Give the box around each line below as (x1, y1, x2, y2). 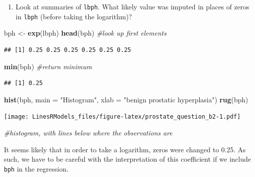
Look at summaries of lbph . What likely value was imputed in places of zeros (15, 1, 250, 11)
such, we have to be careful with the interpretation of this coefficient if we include (4, 154, 251, 164)
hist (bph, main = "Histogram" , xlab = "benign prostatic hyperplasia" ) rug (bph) (4, 94, 248, 104)
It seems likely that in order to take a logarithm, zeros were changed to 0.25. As (4, 144, 246, 154)
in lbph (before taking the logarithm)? (15, 11, 132, 21)
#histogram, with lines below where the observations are (4, 127, 173, 137)
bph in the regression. (4, 163, 69, 174)
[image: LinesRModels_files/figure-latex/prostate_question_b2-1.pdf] (4, 113, 241, 121)
